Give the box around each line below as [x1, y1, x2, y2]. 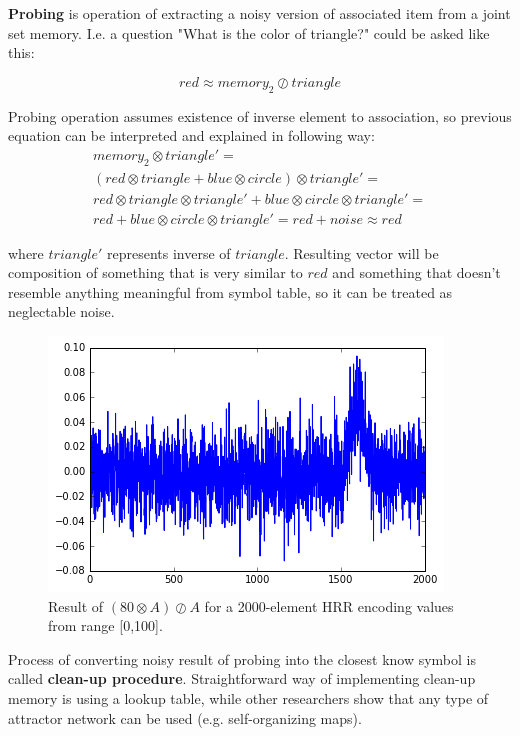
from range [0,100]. [48, 615, 163, 636]
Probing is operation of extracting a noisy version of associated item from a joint [8, 3, 511, 23]
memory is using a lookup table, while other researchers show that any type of [8, 688, 489, 709]
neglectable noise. [8, 301, 115, 322]
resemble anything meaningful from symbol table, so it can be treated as [8, 281, 453, 302]
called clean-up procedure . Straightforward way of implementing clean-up [8, 668, 476, 689]
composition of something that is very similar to [8, 262, 303, 283]
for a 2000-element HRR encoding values [204, 595, 454, 616]
